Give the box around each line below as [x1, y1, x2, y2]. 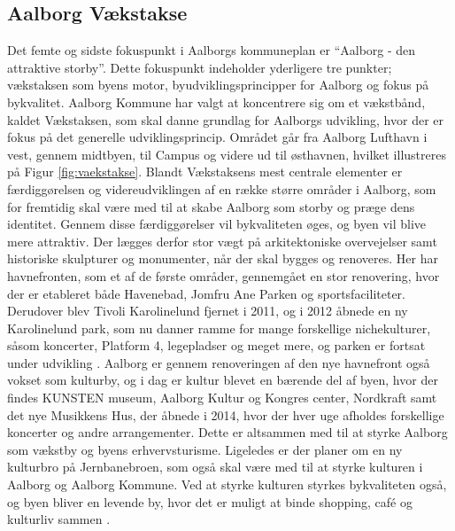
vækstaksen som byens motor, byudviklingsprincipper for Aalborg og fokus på [7, 75, 429, 94]
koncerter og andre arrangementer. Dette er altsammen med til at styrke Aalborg [7, 423, 448, 441]
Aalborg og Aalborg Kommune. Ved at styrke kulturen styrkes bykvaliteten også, [7, 475, 447, 494]
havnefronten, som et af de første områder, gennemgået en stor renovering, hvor [7, 266, 440, 285]
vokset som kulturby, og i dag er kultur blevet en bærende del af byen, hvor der [7, 371, 438, 389]
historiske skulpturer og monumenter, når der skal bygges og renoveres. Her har [7, 249, 438, 268]
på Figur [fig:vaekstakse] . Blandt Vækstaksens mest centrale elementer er [7, 162, 403, 181]
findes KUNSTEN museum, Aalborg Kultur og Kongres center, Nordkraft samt [7, 388, 437, 407]
